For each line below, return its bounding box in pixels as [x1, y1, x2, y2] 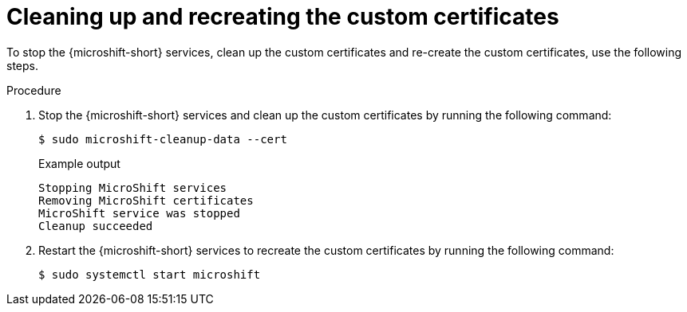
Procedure [6, 83, 61, 97]
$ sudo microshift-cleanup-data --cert [38, 132, 287, 146]
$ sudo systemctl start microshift [38, 267, 261, 281]
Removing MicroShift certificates [38, 193, 254, 207]
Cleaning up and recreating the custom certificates [6, 3, 559, 30]
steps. [6, 58, 38, 72]
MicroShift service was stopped [38, 206, 240, 220]
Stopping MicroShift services [38, 181, 227, 194]
